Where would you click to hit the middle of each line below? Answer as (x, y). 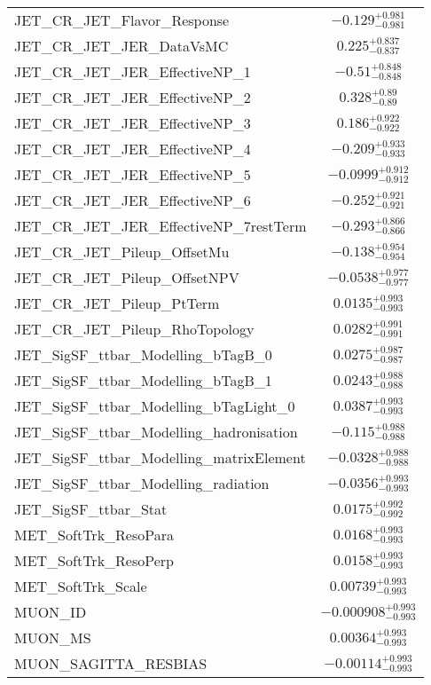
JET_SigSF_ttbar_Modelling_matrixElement (160, 457)
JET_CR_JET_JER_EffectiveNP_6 (133, 200)
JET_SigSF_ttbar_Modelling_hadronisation (156, 432)
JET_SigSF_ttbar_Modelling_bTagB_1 (143, 380)
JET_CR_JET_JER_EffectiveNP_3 (133, 123)
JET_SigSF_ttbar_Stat (91, 509)
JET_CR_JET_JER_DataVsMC (121, 46)
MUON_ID (51, 612)
